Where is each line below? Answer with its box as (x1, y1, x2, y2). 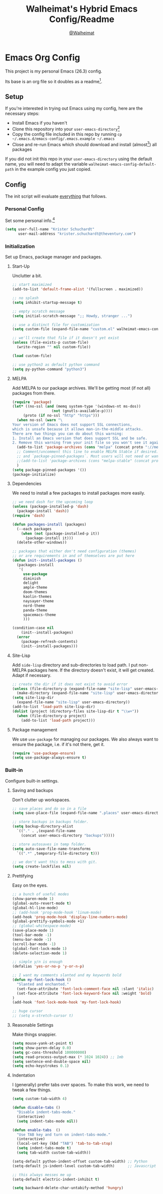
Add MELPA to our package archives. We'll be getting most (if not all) (12, 385, 151, 391)
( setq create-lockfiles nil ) (12, 864, 72, 869)
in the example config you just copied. (15, 167, 91, 172)
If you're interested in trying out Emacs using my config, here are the (5, 106, 143, 112)
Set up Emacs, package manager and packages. (5, 254, 102, 260)
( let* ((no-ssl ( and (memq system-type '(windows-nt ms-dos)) (12, 404, 141, 409)
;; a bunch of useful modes (12, 892, 69, 897)
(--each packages (17, 526, 52, 531)
